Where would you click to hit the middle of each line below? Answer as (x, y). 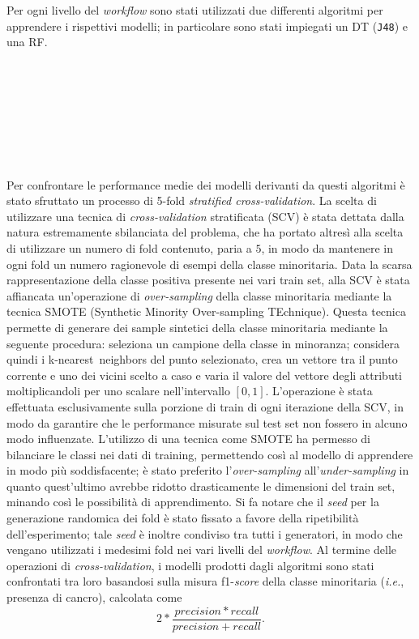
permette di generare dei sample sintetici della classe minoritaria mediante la (197, 327)
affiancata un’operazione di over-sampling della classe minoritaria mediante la (199, 295)
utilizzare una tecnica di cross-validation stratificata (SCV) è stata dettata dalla (205, 216)
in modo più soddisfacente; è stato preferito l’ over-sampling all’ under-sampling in (208, 470)
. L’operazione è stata (319, 391)
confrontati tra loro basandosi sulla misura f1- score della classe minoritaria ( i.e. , (205, 581)
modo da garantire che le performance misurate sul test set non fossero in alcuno (207, 422)
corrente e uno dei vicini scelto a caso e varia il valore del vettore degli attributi (205, 375)
